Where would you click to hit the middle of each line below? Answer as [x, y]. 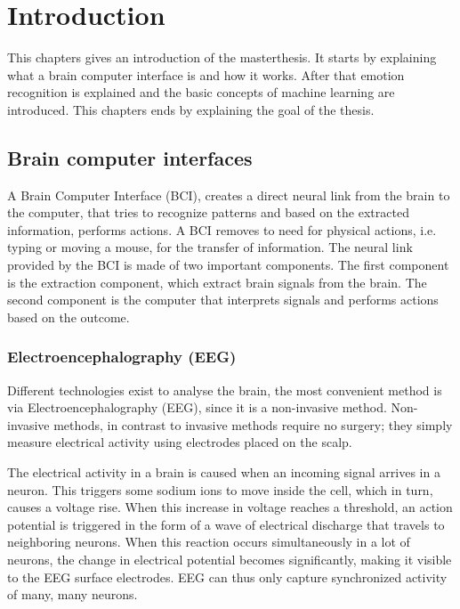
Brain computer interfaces [130, 157]
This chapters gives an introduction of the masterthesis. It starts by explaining [222, 57]
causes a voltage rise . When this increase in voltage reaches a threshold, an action [230, 507]
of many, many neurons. [73, 594]
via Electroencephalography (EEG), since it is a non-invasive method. [197, 407]
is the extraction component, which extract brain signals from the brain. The [217, 282]
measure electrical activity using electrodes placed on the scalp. [180, 442]
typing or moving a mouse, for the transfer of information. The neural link [210, 247]
